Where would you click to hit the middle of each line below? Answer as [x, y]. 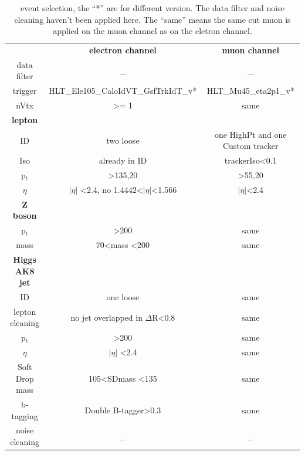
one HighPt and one [250, 134]
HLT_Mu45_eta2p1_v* [250, 91]
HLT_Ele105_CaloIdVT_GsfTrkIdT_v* [123, 91]
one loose [123, 296]
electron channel [123, 50]
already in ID [123, 160]
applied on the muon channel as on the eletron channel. [152, 31]
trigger [25, 91]
